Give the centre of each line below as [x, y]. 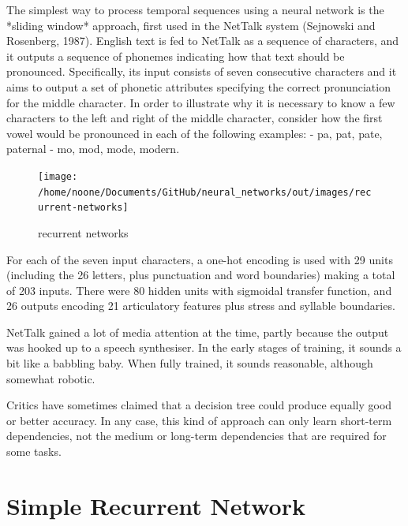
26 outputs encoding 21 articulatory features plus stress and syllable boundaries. [201, 306]
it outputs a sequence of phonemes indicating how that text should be [176, 56]
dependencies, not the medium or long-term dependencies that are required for [197, 436]
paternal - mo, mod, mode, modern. [93, 149]
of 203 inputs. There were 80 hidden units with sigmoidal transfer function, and [199, 290]
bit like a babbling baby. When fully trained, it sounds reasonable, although [190, 363]
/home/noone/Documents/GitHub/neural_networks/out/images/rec [205, 192]
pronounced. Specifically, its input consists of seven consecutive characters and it [202, 71]
